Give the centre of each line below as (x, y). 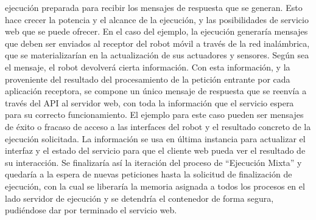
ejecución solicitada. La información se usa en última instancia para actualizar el (155, 138)
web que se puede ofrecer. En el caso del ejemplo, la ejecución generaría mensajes (156, 31)
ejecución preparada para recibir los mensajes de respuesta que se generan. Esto (154, 7)
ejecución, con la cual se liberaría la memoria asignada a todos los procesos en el (155, 186)
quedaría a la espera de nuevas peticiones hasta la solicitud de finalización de (149, 174)
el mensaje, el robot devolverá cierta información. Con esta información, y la (148, 67)
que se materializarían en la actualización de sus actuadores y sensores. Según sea (157, 55)
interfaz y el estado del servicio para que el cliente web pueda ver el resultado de (155, 150)
